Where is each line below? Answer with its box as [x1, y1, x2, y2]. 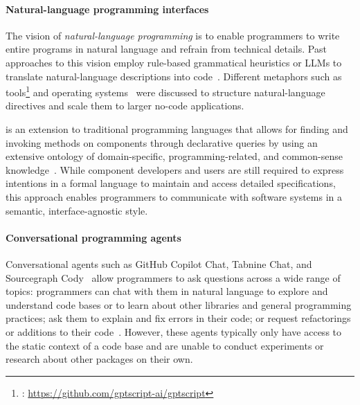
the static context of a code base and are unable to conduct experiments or [6, 338, 324, 352]
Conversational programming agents [6, 230, 181, 244]
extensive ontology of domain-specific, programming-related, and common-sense [6, 149, 343, 163]
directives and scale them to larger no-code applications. [6, 98, 244, 113]
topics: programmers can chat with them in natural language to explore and [6, 284, 328, 298]
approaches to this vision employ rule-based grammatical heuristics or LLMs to [6, 55, 342, 69]
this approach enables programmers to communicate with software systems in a [6, 189, 343, 204]
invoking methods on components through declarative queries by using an [6, 135, 318, 150]
